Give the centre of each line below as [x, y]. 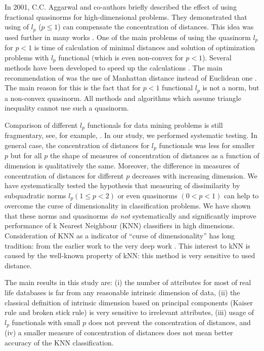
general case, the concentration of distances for [77, 145]
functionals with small [46, 322]
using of [17, 27]
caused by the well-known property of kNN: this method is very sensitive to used [130, 255]
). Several [217, 57]
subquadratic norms [35, 195]
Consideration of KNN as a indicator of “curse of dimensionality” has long [120, 236]
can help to [241, 195]
